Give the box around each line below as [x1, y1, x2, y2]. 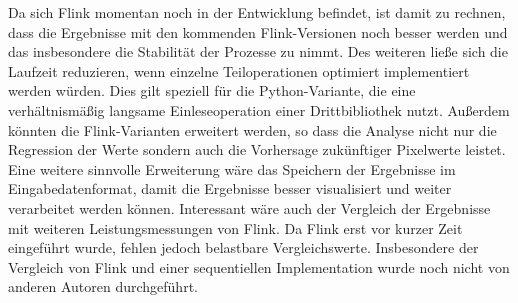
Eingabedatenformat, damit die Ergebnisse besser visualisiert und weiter [8, 178, 452, 199]
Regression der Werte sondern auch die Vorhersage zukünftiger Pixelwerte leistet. [8, 139, 506, 160]
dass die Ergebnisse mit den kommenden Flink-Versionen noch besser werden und [8, 21, 508, 42]
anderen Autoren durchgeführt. [8, 276, 198, 297]
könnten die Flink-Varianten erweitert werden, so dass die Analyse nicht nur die [8, 119, 497, 140]
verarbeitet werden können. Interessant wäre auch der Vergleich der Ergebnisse [8, 197, 491, 218]
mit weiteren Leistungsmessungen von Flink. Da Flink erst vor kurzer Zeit [8, 217, 463, 238]
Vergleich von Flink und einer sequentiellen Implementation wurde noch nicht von [8, 256, 510, 277]
